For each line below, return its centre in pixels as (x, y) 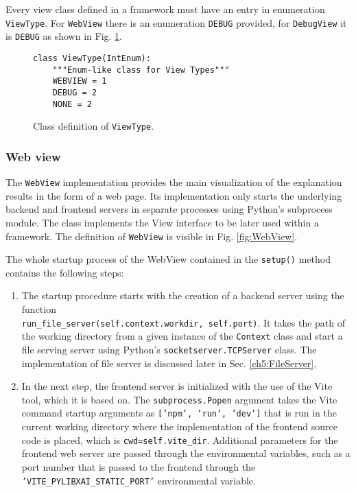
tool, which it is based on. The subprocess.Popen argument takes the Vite (179, 399)
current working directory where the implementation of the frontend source (179, 426)
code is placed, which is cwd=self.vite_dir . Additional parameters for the (180, 440)
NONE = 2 (72, 104)
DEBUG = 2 (75, 92)
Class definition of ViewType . (94, 126)
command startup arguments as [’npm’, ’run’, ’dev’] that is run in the (179, 413)
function (39, 309)
